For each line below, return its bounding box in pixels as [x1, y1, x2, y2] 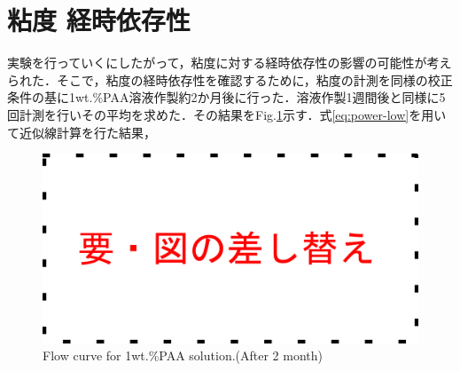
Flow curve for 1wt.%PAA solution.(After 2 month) [43, 346, 323, 365]
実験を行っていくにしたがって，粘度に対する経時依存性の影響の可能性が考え [7, 53, 452, 72]
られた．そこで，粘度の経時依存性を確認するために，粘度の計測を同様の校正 [7, 70, 453, 89]
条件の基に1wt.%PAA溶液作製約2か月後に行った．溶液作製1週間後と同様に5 [7, 88, 446, 107]
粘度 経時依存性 [7, 2, 191, 38]
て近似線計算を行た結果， [7, 122, 156, 141]
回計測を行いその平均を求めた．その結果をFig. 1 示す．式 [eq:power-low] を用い [7, 105, 447, 123]
